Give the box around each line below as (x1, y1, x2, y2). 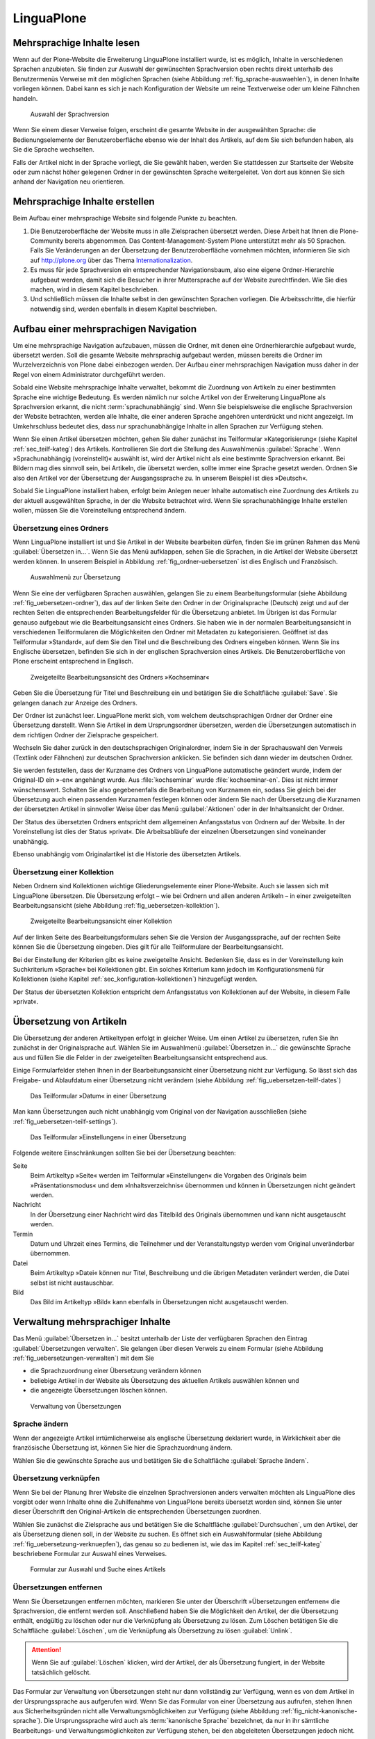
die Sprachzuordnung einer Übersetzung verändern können (30, 1367, 201, 1375)
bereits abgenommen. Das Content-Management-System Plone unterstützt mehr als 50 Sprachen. (65, 237, 347, 245)
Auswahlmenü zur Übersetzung (30, 573, 121, 582)
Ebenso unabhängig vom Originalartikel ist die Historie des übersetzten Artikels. (12, 850, 242, 858)
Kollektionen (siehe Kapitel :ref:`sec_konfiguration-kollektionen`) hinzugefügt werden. (12, 975, 258, 984)
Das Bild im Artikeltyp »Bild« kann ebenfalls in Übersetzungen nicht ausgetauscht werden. (30, 1298, 289, 1306)
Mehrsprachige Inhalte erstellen (12, 195, 156, 208)
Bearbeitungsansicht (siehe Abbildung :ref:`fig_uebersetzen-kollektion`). (12, 901, 220, 909)
